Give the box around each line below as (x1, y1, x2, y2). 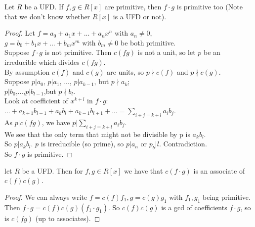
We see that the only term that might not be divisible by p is (4, 129, 190, 139)
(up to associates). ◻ (35, 213, 100, 223)
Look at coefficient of (4, 95, 68, 106)
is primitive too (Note (176, 1, 243, 11)
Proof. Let (4, 28, 35, 38)
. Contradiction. (159, 138, 207, 149)
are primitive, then (104, 1, 162, 11)
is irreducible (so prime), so (41, 138, 124, 149)
